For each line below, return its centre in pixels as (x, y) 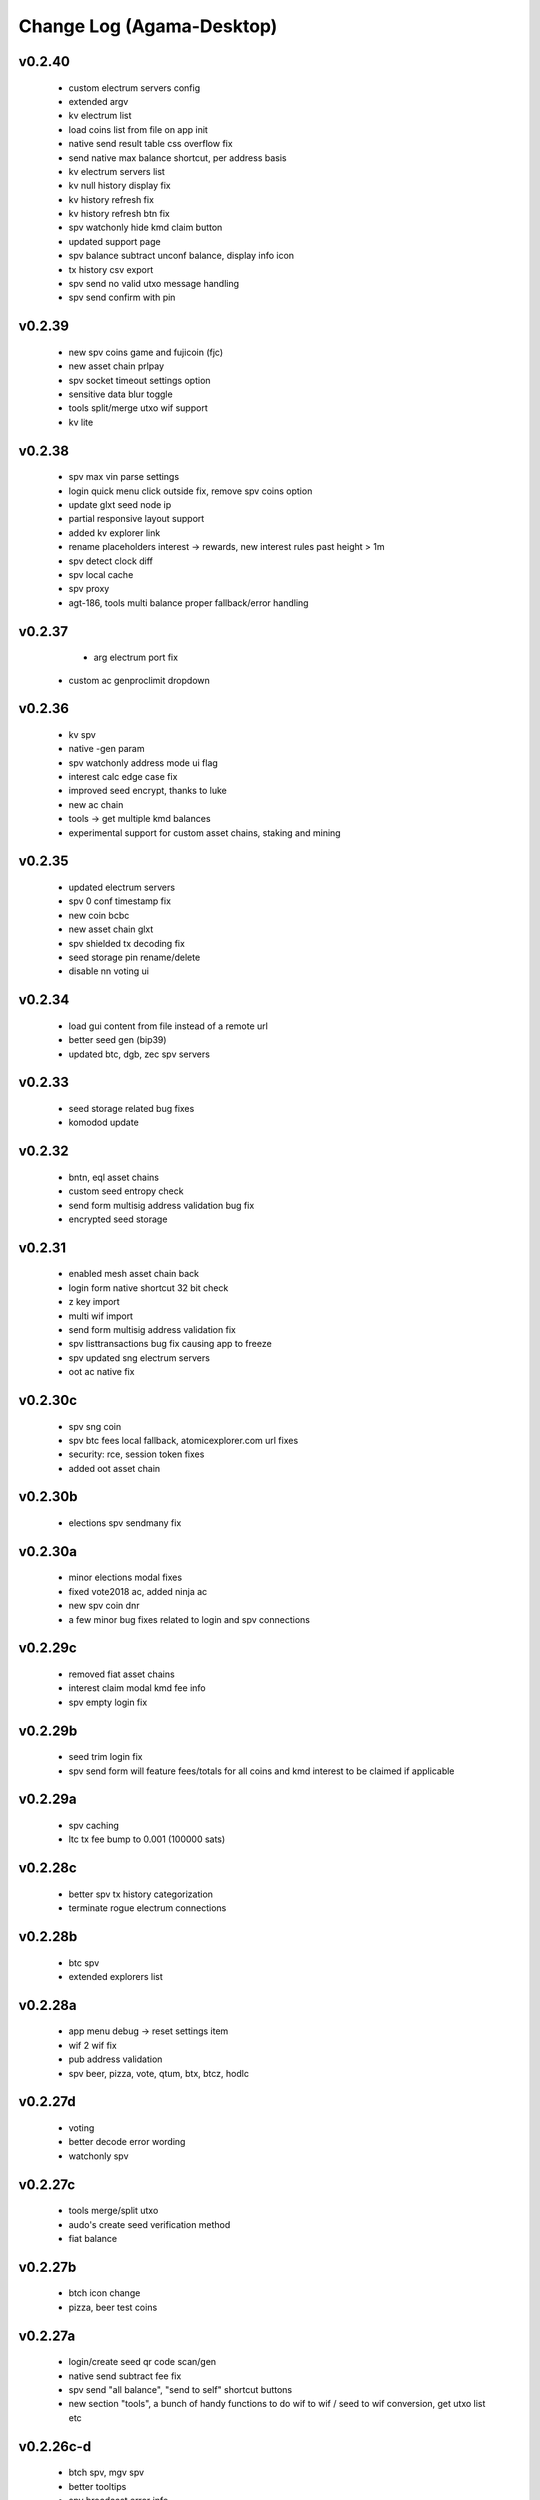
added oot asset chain (114, 1468)
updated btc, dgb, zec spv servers (139, 1054)
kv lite (81, 422)
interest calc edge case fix (123, 777)
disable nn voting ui (109, 971)
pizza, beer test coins (113, 2307)
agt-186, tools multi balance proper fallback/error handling (188, 602)
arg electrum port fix (136, 657)
